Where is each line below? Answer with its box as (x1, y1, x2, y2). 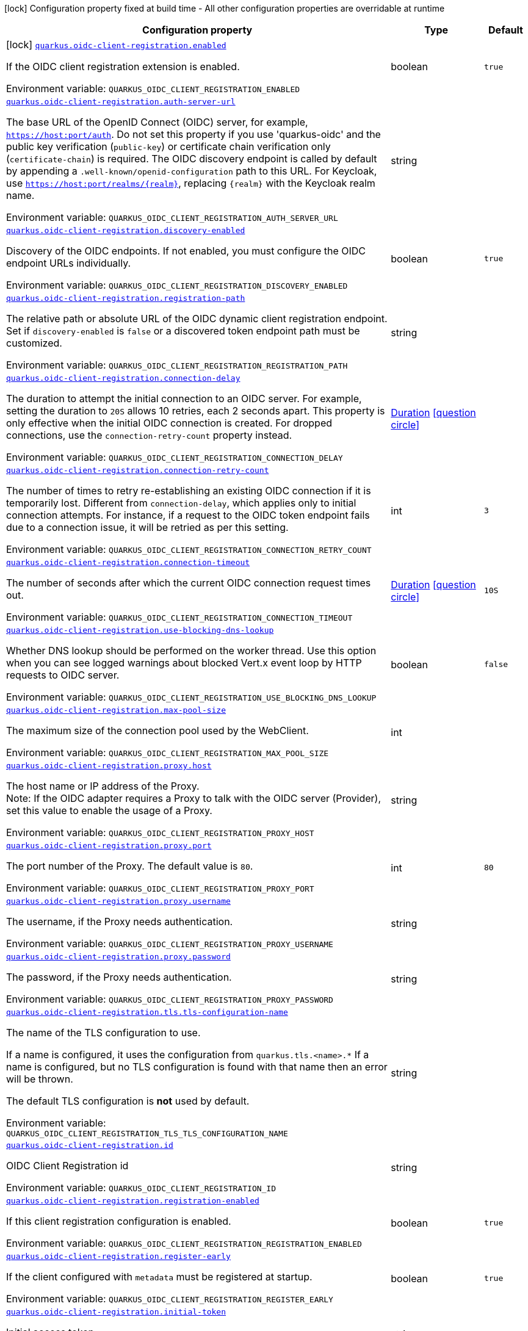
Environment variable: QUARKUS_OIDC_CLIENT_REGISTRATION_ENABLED (6, 82, 300, 95)
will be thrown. (6, 1073, 73, 1085)
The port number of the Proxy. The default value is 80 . (6, 860, 253, 872)
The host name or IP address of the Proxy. (6, 780, 200, 792)
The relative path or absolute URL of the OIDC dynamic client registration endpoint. (6, 312, 388, 325)
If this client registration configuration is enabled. (6, 1215, 231, 1227)
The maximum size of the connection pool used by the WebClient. (6, 724, 309, 737)
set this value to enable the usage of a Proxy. (6, 804, 212, 817)
